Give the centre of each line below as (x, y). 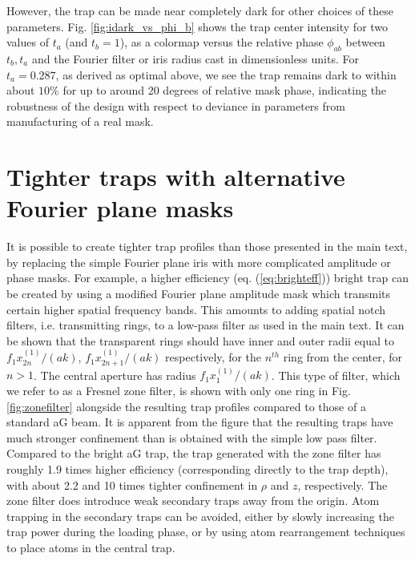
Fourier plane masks (120, 208)
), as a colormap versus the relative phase (222, 42)
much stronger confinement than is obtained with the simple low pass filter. (192, 437)
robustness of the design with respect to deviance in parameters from (176, 105)
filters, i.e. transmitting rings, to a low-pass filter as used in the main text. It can (205, 325)
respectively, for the (214, 357)
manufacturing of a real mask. (80, 121)
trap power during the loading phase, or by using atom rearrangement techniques (206, 532)
